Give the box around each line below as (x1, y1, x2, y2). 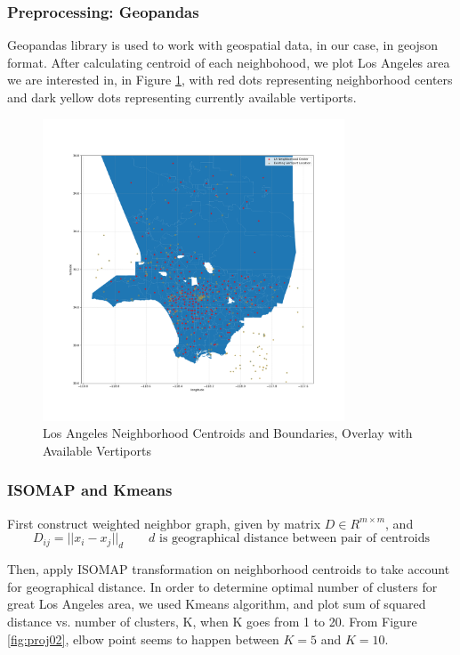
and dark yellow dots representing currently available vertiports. (7, 88, 357, 106)
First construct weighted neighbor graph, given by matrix (7, 513, 321, 532)
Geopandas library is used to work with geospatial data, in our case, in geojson (7, 36, 439, 54)
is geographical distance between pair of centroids (159, 532, 430, 546)
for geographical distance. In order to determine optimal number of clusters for (7, 577, 438, 595)
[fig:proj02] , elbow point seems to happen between (7, 629, 279, 648)
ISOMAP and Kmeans (7, 479, 173, 501)
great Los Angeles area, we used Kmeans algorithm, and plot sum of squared (7, 594, 426, 613)
